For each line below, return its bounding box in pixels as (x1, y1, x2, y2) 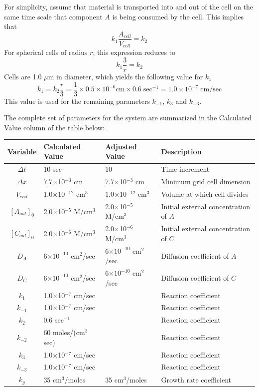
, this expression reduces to (93, 47, 176, 57)
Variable (7, 146, 37, 156)
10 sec (43, 164, 62, 174)
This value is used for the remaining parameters (4, 95, 150, 106)
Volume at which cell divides (161, 189, 249, 199)
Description (161, 146, 202, 156)
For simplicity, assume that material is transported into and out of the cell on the (4, 1, 254, 11)
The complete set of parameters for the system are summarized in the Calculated (4, 112, 252, 123)
